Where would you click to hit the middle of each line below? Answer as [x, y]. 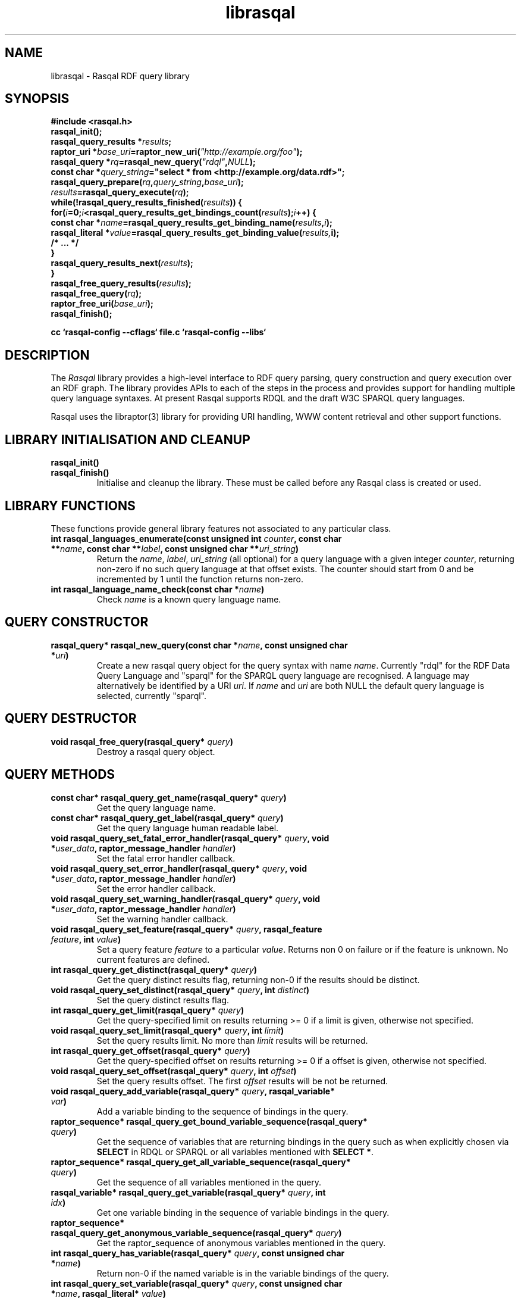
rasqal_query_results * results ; [111, 142]
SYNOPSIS [37, 99]
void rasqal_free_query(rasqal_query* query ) [142, 741]
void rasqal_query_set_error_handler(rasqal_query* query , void [179, 868]
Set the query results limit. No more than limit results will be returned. [232, 1040]
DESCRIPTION [47, 355]
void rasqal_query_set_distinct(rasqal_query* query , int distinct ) [180, 990]
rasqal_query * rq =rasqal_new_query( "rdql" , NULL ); [153, 162]
